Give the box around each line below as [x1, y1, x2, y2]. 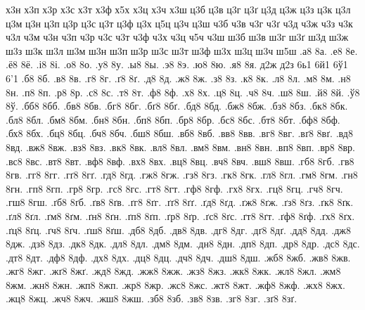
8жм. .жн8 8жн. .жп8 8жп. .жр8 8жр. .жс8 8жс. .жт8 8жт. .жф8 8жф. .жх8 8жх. [6, 277, 345, 292]
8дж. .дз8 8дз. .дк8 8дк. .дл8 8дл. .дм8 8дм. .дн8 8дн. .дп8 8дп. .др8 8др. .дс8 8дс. [6, 236, 360, 251]
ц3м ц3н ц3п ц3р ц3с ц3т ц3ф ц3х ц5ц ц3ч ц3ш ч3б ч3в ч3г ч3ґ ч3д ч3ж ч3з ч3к [6, 15, 353, 30]
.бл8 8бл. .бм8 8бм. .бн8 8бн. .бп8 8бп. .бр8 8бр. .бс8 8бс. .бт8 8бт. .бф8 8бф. [6, 112, 340, 127]
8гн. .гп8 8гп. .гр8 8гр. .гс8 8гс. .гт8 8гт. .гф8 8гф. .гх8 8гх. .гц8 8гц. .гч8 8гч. [6, 181, 343, 195]
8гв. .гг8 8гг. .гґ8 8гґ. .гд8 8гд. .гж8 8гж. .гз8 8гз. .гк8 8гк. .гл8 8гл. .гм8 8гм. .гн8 [6, 167, 358, 182]
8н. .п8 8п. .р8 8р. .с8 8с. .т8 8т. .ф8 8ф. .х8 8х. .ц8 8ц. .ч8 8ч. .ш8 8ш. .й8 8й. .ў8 [6, 84, 360, 99]
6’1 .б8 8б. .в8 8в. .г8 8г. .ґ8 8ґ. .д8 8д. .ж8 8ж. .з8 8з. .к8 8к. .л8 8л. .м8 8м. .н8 [6, 70, 351, 85]
